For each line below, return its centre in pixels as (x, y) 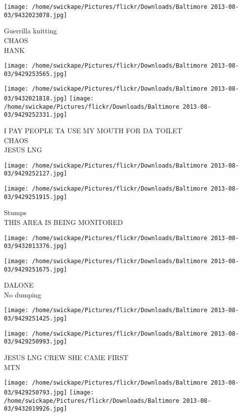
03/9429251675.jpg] (36, 269)
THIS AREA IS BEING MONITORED (63, 222)
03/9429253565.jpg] (36, 74)
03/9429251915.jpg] (36, 197)
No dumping (23, 294)
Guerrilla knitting (30, 31)
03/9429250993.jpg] (36, 342)
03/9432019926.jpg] (36, 409)
